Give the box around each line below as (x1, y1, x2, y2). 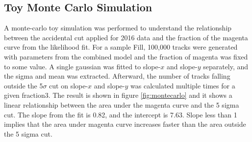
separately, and (203, 61, 249, 71)
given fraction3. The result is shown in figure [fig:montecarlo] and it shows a (4, 90, 232, 100)
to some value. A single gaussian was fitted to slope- (4, 61, 161, 71)
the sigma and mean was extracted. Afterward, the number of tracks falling (4, 71, 230, 81)
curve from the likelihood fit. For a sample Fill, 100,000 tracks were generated (4, 42, 238, 52)
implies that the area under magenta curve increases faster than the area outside (4, 119, 246, 129)
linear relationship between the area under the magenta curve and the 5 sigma (4, 99, 239, 110)
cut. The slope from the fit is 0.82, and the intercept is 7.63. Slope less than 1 (4, 109, 237, 119)
